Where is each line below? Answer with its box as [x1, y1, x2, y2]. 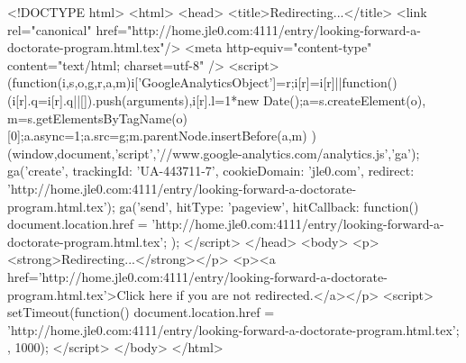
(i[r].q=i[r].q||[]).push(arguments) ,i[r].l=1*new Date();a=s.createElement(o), [7, 90, 426, 109]
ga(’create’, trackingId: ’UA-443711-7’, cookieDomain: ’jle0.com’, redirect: [7, 161, 415, 180]
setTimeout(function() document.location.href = [7, 303, 275, 322]
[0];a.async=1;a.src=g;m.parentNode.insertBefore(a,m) [7, 126, 307, 145]
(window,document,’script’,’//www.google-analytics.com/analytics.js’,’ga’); [7, 143, 420, 162]
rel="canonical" [7, 20, 92, 39]
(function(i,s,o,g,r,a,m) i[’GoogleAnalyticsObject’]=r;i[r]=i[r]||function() [7, 73, 397, 92]
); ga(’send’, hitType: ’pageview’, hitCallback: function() [106, 196, 419, 215]
